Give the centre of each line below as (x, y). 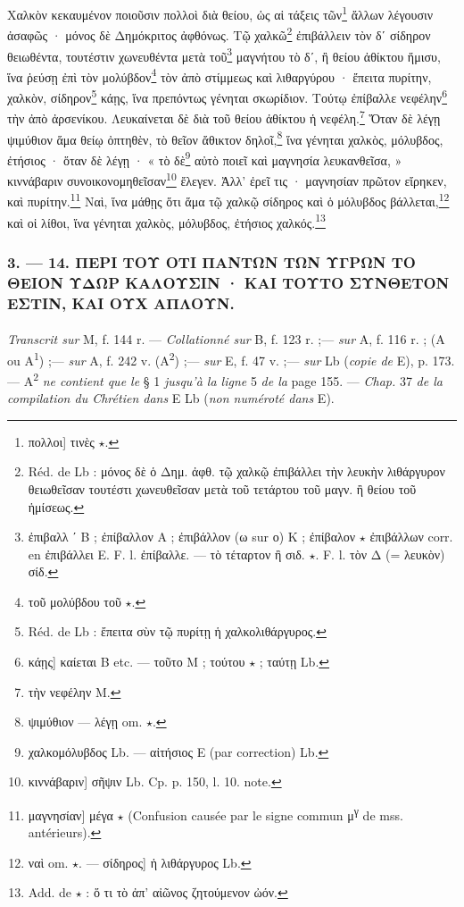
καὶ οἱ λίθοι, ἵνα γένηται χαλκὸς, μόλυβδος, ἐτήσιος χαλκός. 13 (166, 221)
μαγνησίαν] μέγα (70, 815)
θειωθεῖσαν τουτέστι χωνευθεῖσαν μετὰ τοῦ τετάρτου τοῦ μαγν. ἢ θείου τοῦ (222, 488)
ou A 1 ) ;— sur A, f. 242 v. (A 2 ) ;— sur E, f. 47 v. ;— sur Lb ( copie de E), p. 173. (231, 358)
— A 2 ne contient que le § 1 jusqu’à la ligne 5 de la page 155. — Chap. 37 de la (225, 379)
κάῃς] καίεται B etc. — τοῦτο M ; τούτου (137, 662)
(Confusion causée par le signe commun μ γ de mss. (265, 814)
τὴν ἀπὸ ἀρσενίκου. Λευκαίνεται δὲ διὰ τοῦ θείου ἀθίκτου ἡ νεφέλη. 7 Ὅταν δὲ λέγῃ (224, 117)
